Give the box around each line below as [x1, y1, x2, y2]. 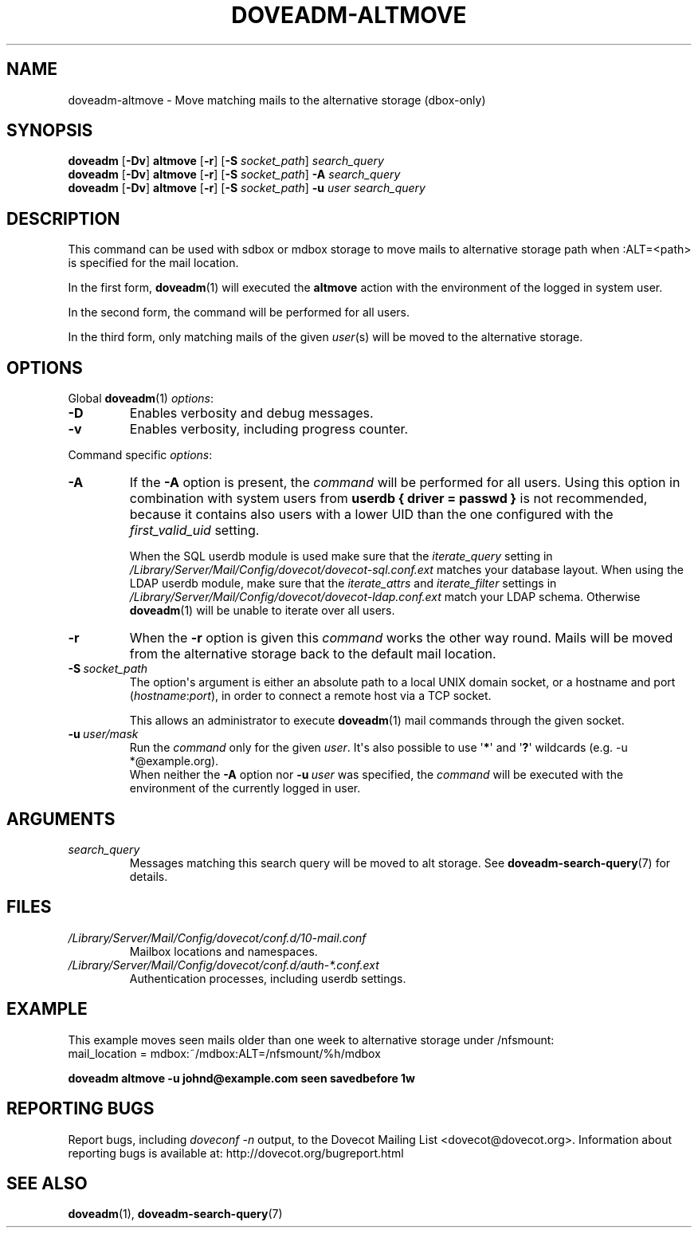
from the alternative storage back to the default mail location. [129, 646, 496, 662]
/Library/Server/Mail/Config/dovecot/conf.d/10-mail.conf [68, 930, 367, 945]
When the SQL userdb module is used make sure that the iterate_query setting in [129, 549, 553, 564]
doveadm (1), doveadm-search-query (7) [68, 1207, 283, 1221]
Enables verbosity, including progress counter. [129, 421, 409, 438]
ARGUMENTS [6, 808, 116, 829]
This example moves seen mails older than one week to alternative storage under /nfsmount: [68, 1032, 555, 1047]
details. [129, 869, 168, 883]
